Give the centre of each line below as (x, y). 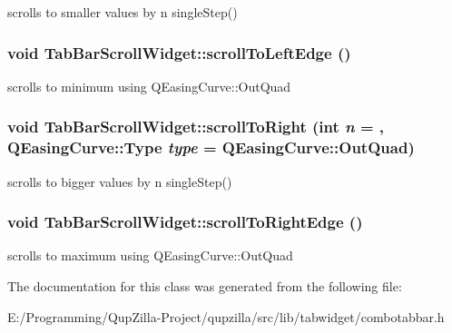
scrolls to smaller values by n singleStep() (123, 12)
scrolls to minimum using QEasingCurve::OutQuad (149, 86)
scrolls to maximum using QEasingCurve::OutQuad (150, 255)
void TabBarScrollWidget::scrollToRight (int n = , (196, 127)
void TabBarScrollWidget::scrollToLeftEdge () (179, 52)
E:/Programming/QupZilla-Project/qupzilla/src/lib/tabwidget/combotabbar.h (226, 316)
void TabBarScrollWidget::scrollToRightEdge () (185, 222)
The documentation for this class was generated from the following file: (205, 285)
